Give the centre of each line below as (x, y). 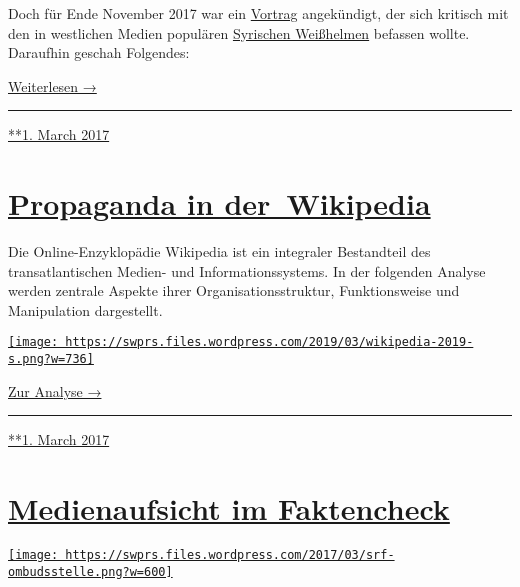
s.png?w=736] (51, 359)
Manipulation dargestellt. (85, 309)
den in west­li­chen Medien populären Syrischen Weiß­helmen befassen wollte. (239, 32)
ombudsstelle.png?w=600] (90, 571)
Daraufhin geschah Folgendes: (99, 52)
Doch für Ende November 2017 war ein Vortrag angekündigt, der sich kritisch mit (258, 13)
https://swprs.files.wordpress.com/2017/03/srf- (230, 555)
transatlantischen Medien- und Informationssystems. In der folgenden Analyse (247, 270)
